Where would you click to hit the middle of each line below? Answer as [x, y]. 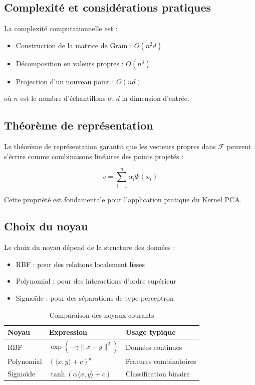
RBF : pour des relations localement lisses [80, 264]
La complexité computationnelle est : [61, 28]
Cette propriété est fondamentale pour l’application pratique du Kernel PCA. [123, 199]
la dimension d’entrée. [156, 98]
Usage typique [151, 332]
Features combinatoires [161, 361]
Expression [68, 332]
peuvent [239, 146]
